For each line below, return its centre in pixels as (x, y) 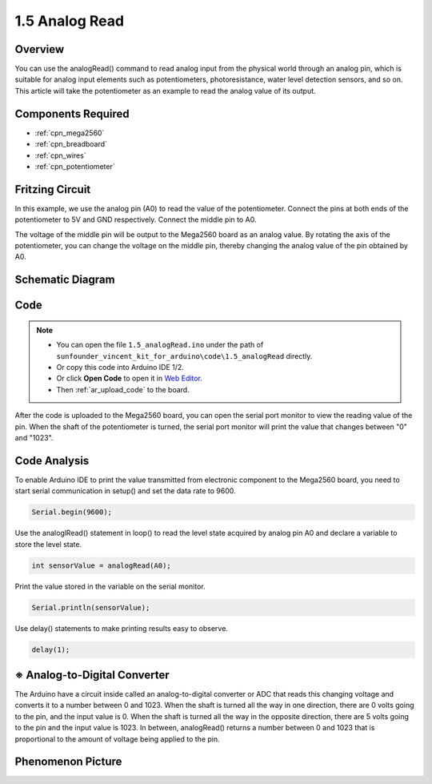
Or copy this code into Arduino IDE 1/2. (120, 367)
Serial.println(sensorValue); (91, 607)
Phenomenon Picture (68, 762)
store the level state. (48, 544)
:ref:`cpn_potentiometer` (75, 166)
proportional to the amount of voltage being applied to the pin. (117, 739)
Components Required (72, 113)
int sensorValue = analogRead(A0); (101, 565)
